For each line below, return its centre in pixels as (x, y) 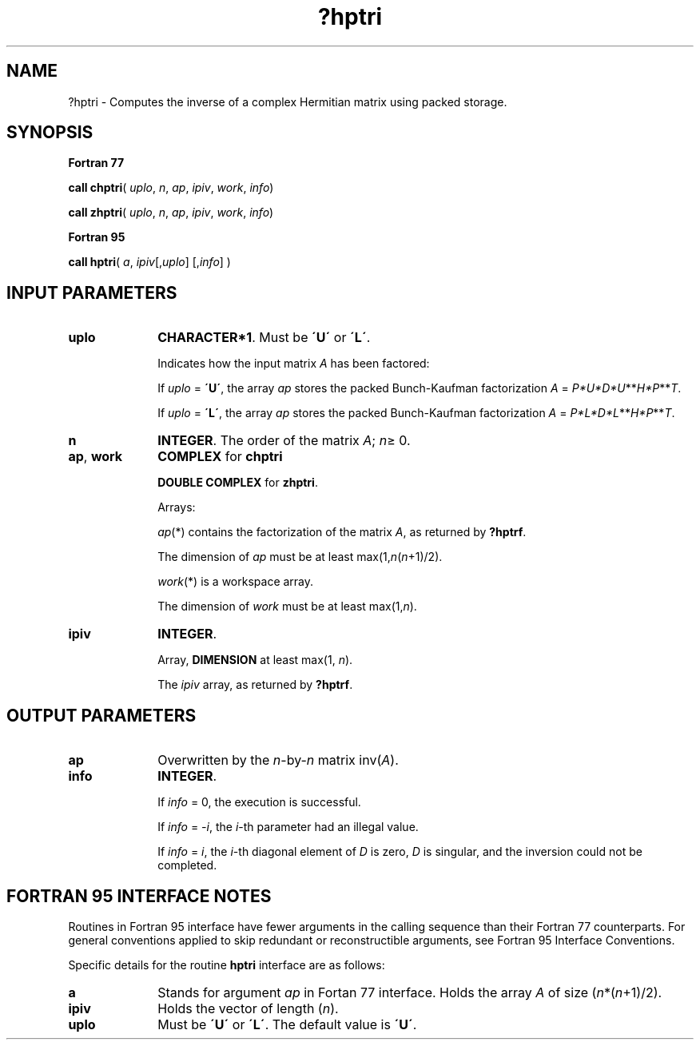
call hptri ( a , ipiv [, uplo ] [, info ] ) (149, 262)
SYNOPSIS (50, 133)
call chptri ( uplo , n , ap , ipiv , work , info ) (171, 188)
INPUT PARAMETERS (92, 292)
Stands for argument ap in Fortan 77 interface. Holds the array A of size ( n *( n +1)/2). (410, 992)
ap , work (95, 457)
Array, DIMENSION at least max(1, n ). (255, 660)
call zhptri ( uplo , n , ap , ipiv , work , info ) (171, 213)
